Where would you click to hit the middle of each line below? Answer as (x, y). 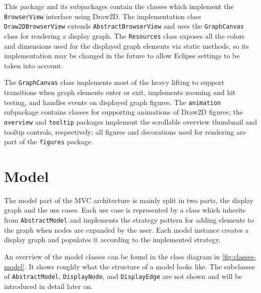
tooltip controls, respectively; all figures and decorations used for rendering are (125, 131)
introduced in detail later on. (48, 286)
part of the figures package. (49, 141)
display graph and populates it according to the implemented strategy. (112, 239)
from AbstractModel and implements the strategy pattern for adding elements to (129, 220)
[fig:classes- (239, 256)
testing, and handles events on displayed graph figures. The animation (113, 102)
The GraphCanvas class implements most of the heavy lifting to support (114, 82)
